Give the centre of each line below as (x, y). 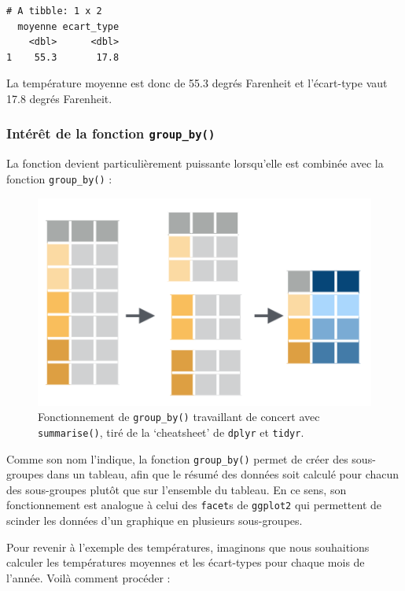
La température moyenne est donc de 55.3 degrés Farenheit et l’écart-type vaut (197, 83)
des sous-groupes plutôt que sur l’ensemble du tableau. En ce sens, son (177, 489)
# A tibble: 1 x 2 (54, 11)
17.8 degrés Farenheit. (59, 98)
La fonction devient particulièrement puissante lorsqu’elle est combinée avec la (195, 163)
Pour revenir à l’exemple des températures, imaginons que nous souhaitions (188, 547)
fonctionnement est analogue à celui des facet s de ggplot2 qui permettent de (194, 505)
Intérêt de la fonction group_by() (111, 133)
